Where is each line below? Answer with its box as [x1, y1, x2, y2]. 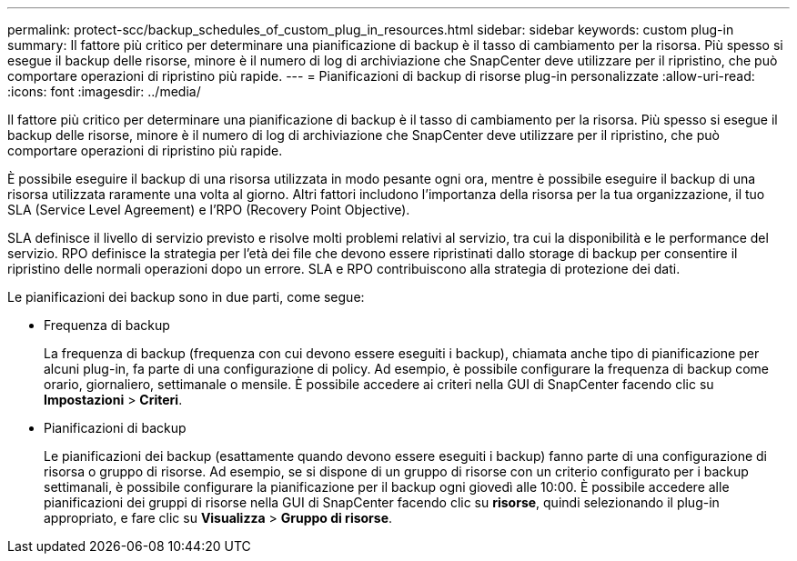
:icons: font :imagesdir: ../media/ [7, 84, 201, 99]
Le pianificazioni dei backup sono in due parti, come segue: [7, 289, 365, 305]
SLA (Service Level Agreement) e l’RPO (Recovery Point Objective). [7, 202, 410, 217]
